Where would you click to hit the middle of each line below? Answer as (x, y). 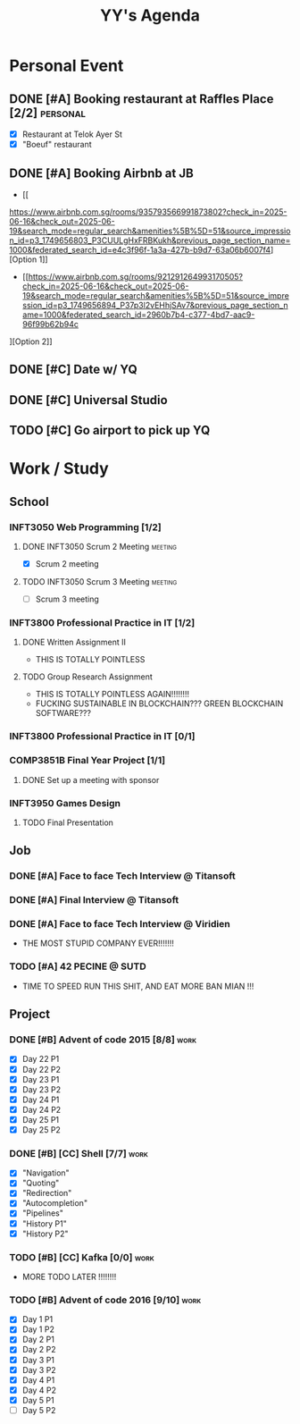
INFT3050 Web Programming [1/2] (86, 527)
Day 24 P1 (41, 1100)
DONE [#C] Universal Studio (88, 400)
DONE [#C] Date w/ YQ (74, 370)
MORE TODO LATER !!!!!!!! (69, 1277)
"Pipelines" (43, 1213)
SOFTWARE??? (63, 713)
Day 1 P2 (38, 1329)
